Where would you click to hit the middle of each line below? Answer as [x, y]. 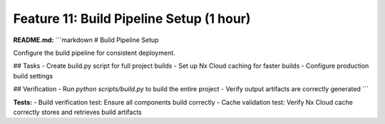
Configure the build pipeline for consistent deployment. [94, 53]
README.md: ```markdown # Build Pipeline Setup [86, 40]
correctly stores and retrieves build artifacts [77, 112]
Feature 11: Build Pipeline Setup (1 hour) [132, 19]
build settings [33, 76]
